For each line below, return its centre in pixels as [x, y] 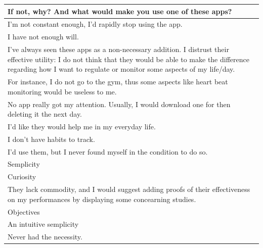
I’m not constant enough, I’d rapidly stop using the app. [95, 24]
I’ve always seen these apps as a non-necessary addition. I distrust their [118, 49]
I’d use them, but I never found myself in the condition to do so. [108, 151]
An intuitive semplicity [43, 224]
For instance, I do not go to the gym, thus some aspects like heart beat [118, 82]
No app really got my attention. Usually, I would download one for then [119, 104]
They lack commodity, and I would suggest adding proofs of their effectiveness [129, 189]
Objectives [24, 211]
